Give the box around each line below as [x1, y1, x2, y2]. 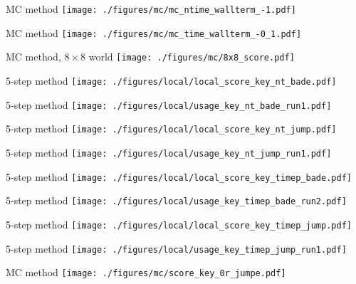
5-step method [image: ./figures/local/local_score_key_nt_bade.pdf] [6, 73, 337, 88]
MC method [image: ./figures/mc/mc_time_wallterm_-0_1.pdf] [6, 25, 302, 40]
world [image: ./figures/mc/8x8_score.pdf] [88, 49, 295, 64]
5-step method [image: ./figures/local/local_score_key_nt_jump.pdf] [6, 121, 337, 136]
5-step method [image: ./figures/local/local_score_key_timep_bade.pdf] [6, 169, 352, 184]
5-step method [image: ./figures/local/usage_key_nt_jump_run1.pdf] [6, 144, 332, 159]
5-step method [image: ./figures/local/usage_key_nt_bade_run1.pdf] [6, 97, 332, 112]
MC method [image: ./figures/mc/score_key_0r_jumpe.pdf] [6, 265, 286, 280]
